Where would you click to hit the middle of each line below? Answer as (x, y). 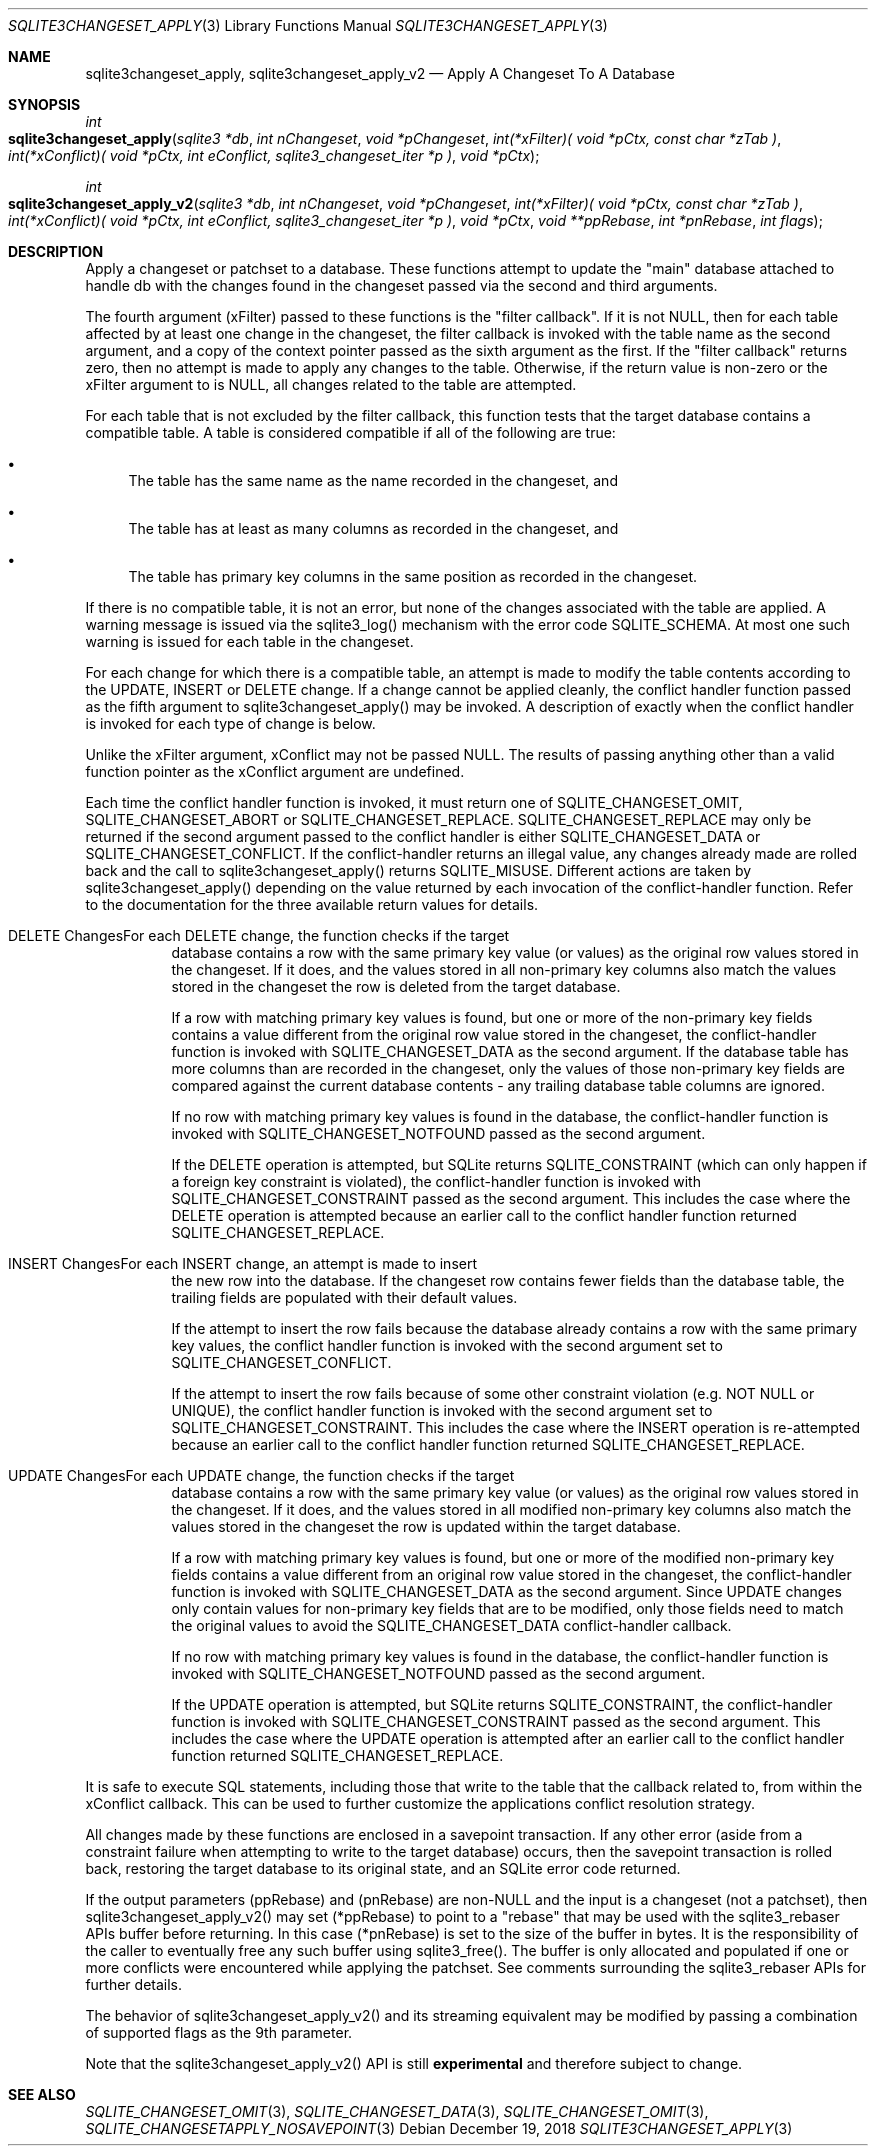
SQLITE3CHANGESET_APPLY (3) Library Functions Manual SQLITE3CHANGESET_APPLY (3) (308, 25)
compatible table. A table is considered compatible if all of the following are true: (350, 432)
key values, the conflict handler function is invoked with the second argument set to (447, 1345)
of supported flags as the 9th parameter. (219, 2032)
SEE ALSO (42, 2094)
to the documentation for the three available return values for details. (312, 904)
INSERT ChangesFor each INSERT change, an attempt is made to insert (243, 1263)
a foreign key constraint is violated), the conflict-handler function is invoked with (436, 1181)
